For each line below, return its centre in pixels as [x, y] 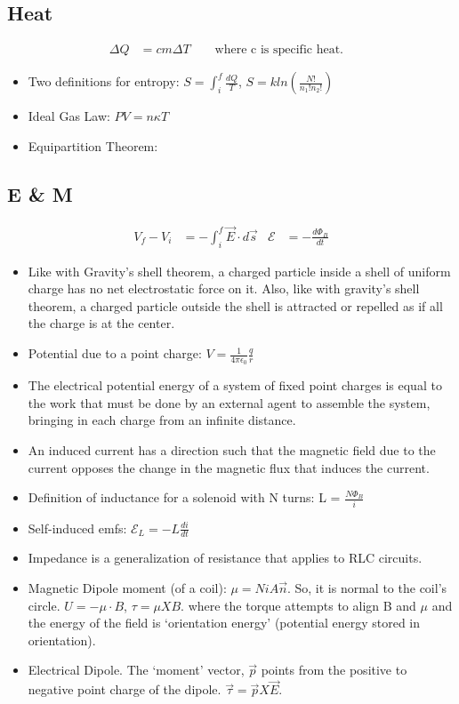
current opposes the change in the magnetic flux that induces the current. [229, 467]
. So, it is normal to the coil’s [367, 587]
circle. [44, 605]
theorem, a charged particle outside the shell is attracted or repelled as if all [235, 305]
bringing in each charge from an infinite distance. [162, 420]
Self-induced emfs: [77, 528]
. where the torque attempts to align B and [298, 605]
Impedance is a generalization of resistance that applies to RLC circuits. [225, 558]
